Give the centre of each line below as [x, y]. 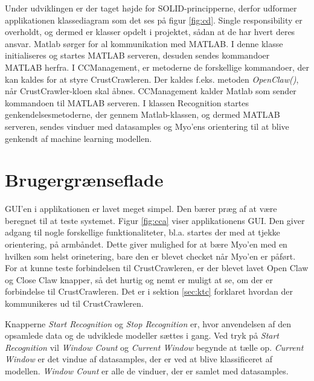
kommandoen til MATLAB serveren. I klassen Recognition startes [127, 102]
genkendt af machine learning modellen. [78, 138]
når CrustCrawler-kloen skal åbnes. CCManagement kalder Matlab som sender [151, 91]
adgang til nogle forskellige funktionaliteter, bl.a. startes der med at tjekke [143, 232]
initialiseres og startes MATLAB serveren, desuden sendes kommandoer [137, 55]
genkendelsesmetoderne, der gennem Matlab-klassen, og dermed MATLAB [143, 114]
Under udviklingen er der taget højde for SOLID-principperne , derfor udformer [151, 8]
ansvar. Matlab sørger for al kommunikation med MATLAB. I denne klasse [144, 43]
